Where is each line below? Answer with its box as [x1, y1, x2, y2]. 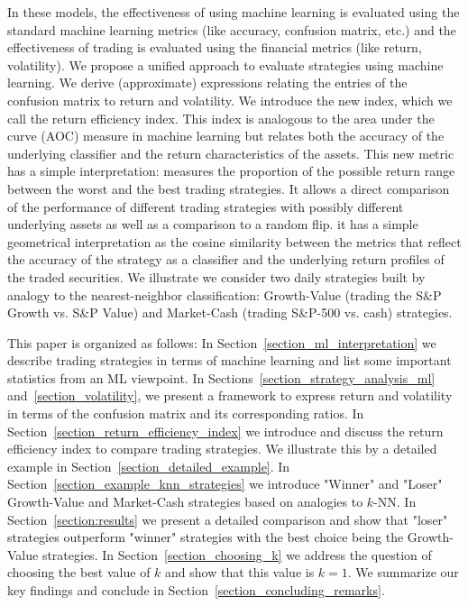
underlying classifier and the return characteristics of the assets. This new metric [7, 143, 454, 162]
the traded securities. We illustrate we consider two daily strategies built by [7, 267, 426, 286]
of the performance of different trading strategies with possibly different [7, 197, 404, 216]
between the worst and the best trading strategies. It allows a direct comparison [7, 179, 450, 197]
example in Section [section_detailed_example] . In [7, 456, 290, 475]
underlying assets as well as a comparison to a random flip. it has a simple [7, 215, 418, 234]
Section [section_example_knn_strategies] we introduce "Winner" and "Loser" [7, 474, 443, 493]
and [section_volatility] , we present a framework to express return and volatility [7, 386, 453, 405]
